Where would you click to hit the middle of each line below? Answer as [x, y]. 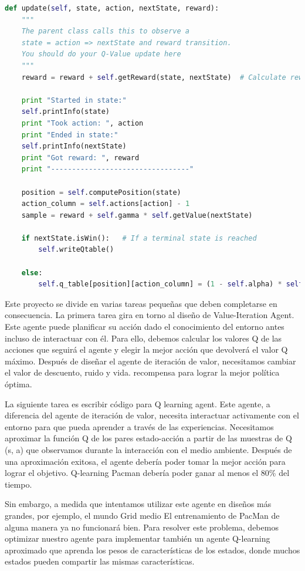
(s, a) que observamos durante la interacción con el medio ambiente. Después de [148, 449]
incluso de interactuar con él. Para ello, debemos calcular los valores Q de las [143, 338]
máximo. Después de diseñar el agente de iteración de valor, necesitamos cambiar [150, 361]
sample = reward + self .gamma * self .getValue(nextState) [137, 215]
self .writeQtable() [76, 250]
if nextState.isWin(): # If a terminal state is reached [139, 238]
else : [32, 273]
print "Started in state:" [74, 100]
